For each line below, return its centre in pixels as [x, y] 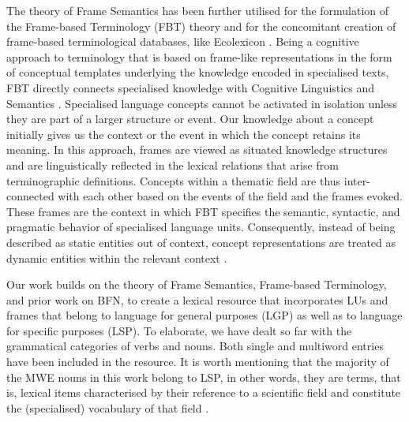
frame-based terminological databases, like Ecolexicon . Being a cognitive [183, 41]
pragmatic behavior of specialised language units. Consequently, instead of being [201, 227]
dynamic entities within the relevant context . [117, 258]
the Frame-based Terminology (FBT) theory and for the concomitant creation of [201, 26]
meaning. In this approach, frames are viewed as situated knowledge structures [197, 149]
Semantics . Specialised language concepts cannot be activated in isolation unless [202, 103]
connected [30, 196]
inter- [357, 180]
